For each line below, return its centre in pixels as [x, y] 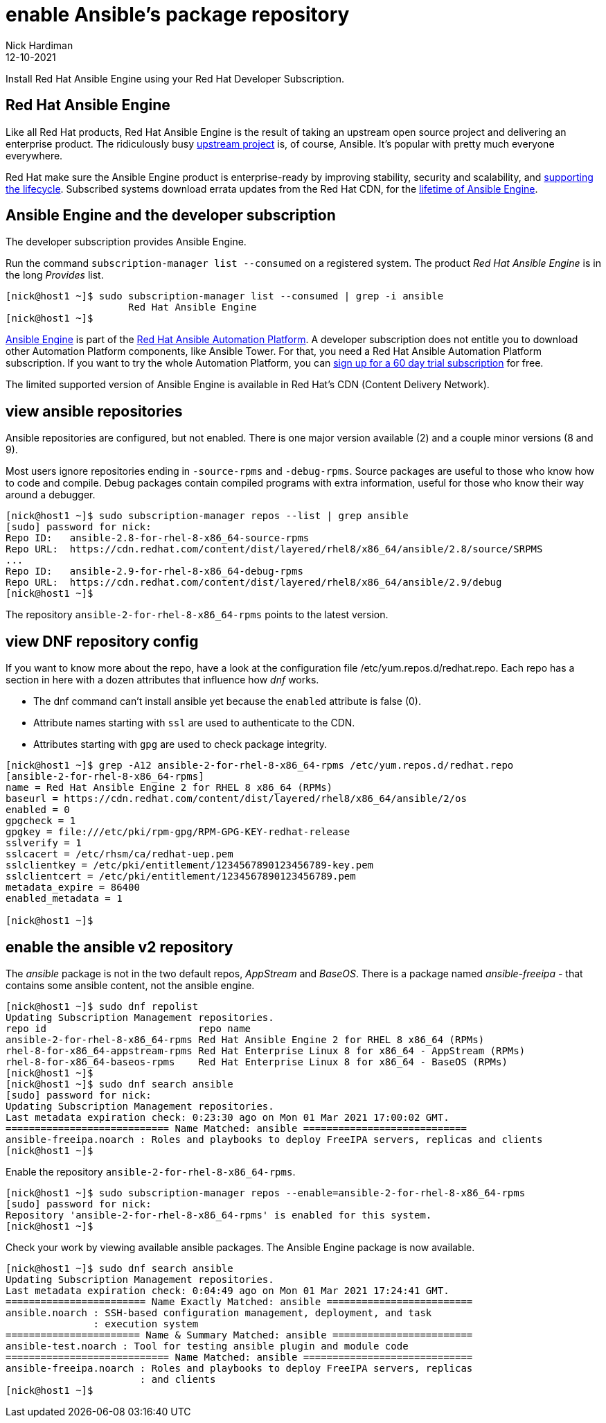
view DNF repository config [102, 641]
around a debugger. [51, 495]
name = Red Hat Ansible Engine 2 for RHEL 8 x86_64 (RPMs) [169, 788]
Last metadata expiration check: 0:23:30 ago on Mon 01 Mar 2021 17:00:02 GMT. [228, 1117]
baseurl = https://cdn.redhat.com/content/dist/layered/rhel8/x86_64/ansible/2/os [236, 799]
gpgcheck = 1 [41, 821]
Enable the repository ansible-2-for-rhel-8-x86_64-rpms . [151, 1171]
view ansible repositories [94, 411]
